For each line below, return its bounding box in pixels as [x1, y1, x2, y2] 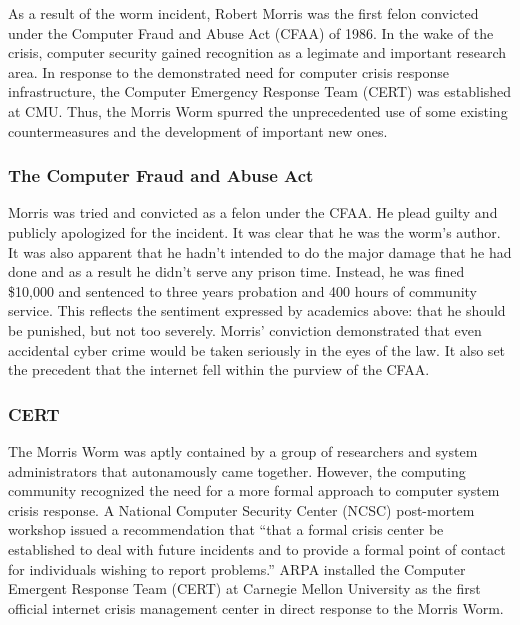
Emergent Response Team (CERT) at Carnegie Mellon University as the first [8, 578, 481, 599]
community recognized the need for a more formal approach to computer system [8, 480, 500, 501]
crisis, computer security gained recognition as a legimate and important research [8, 42, 507, 63]
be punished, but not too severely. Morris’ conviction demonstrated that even [8, 319, 482, 340]
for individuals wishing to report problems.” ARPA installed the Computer [8, 558, 466, 579]
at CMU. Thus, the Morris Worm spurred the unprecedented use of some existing [8, 100, 508, 121]
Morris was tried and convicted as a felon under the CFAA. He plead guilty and [8, 202, 498, 223]
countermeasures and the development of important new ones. [8, 120, 388, 141]
